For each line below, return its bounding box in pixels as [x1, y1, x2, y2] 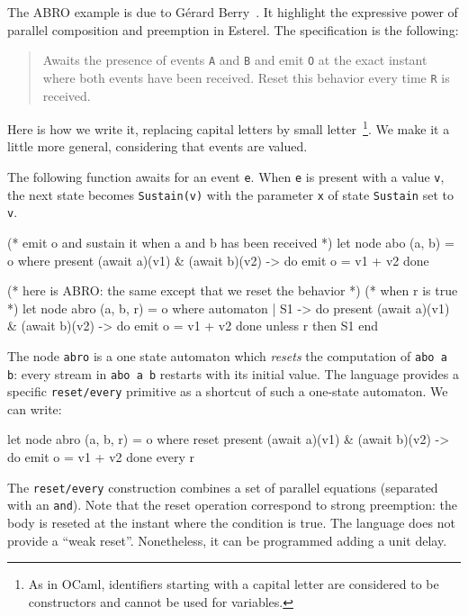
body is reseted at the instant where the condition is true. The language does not [7, 512, 455, 531]
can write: [7, 399, 62, 418]
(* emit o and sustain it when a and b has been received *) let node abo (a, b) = [7, 232, 454, 251]
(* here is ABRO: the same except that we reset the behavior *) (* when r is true [7, 281, 458, 300]
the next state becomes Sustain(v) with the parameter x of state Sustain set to [7, 185, 454, 204]
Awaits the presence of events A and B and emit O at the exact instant [42, 50, 427, 69]
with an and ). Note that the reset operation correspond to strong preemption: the [7, 495, 457, 514]
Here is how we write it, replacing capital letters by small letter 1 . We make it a [7, 117, 450, 138]
